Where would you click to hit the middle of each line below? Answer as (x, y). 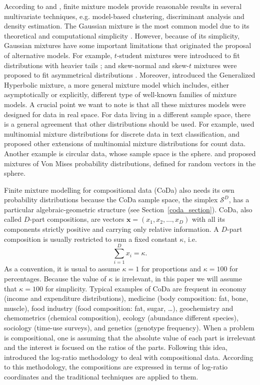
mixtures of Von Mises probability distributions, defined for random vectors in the (130, 163)
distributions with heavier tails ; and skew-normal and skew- (96, 65)
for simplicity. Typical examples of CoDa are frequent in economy (146, 288)
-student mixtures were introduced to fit (178, 55)
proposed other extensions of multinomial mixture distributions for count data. (125, 143)
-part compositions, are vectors (77, 219)
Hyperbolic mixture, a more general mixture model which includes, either (116, 84)
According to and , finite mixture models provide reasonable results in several (123, 6)
